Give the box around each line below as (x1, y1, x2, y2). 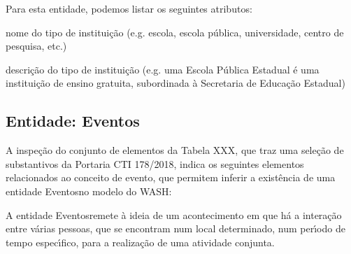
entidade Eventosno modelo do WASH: (6, 183, 172, 198)
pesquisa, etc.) (6, 38, 67, 53)
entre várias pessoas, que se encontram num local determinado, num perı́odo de (6, 221, 345, 236)
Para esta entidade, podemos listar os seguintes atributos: (6, 1, 252, 15)
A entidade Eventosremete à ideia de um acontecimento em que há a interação (6, 207, 342, 222)
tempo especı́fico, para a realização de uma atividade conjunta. (6, 234, 275, 249)
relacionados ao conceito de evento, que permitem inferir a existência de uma (6, 170, 336, 185)
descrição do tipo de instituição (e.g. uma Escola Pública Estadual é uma (6, 62, 320, 76)
